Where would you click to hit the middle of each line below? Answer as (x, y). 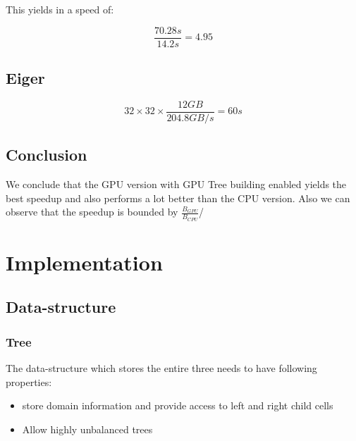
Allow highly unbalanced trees (87, 429)
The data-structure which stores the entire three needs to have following (161, 367)
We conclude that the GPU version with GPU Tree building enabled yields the (176, 184)
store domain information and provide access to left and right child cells (178, 405)
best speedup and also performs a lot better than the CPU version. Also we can (178, 198)
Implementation (84, 262)
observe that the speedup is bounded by (92, 212)
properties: (29, 381)
